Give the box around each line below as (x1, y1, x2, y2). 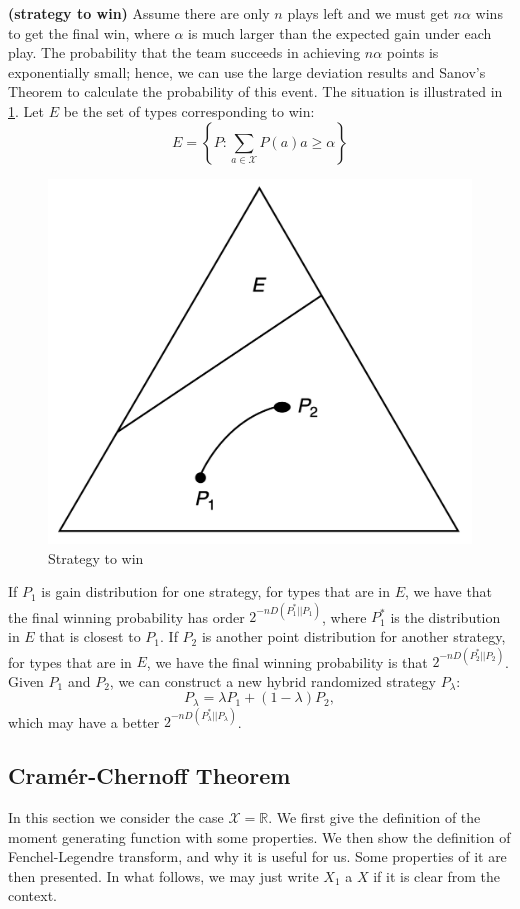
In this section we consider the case (8, 807, 224, 828)
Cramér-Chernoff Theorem (8, 760, 291, 791)
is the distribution (390, 606, 501, 627)
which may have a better (8, 711, 160, 732)
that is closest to (39, 626, 141, 647)
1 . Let (8, 100, 44, 121)
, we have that (404, 581, 493, 602)
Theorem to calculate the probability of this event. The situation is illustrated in (8, 81, 503, 102)
